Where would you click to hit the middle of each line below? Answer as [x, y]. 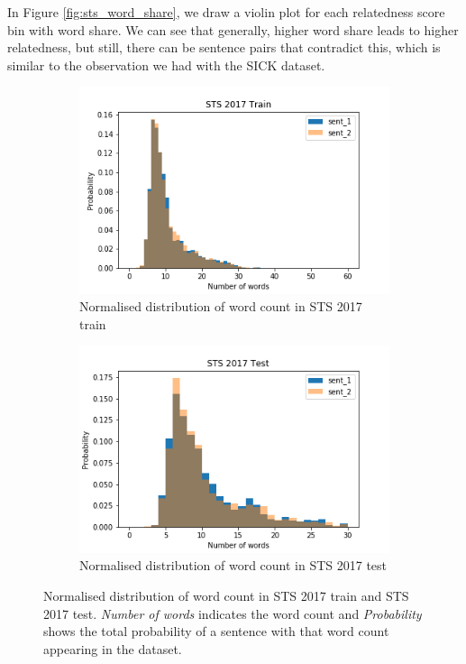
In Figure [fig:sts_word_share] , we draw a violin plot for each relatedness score [226, 12]
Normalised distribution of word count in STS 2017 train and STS [226, 595]
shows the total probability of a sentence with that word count [216, 631]
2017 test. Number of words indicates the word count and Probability [233, 613]
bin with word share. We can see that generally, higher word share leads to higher [233, 29]
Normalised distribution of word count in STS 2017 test [233, 565]
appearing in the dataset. [113, 648]
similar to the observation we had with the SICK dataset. [166, 65]
